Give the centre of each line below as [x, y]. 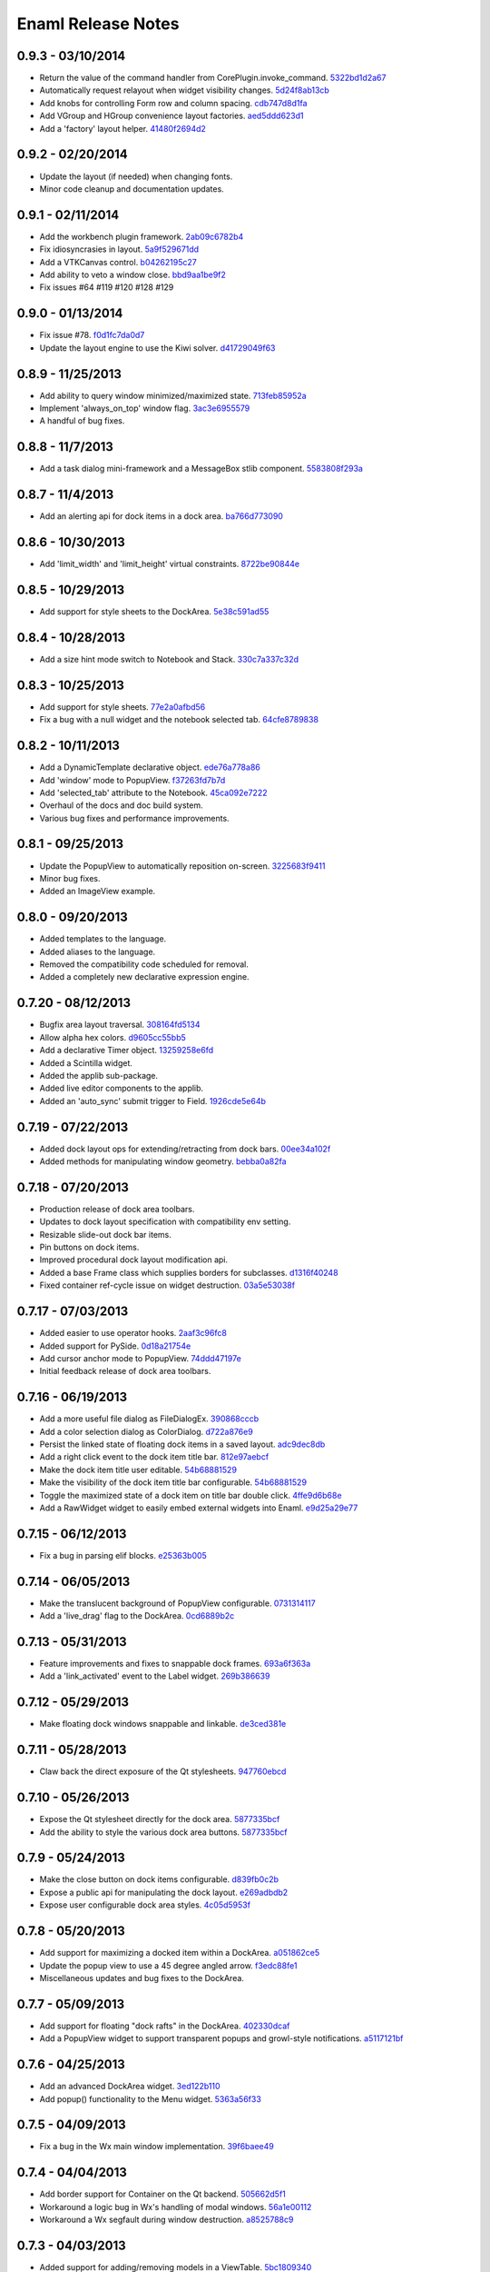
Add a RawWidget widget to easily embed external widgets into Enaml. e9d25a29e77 [199, 1508]
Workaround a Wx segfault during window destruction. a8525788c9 [167, 2220]
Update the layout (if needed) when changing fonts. [136, 176]
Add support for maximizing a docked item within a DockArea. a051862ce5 [180, 1953]
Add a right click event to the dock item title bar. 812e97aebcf [154, 1457]
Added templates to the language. [103, 939]
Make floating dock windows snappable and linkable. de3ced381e [163, 1724]
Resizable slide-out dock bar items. [105, 1234]
